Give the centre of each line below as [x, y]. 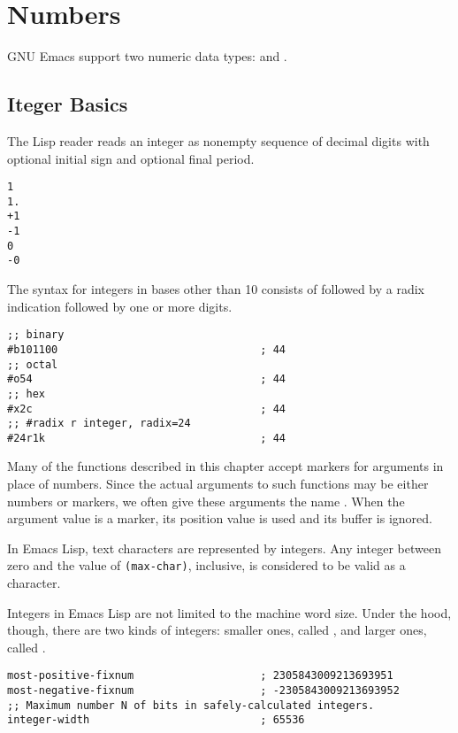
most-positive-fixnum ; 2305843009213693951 [200, 676]
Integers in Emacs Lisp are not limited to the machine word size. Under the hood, [229, 612]
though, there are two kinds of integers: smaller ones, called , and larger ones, [217, 630]
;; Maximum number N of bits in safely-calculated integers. [191, 705]
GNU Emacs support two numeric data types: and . [147, 56]
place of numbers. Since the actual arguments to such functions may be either [218, 484]
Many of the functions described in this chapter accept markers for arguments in [225, 466]
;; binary [36, 335]
